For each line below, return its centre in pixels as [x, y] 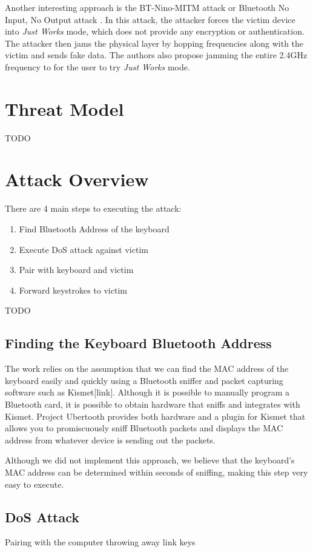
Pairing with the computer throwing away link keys [100, 542]
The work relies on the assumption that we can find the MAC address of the [147, 369]
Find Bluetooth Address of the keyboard [94, 229]
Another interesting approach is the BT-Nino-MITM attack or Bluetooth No [147, 7]
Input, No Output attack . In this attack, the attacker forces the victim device [150, 19]
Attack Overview [77, 179]
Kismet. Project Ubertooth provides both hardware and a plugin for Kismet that [155, 416]
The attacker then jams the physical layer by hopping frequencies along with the [154, 43]
